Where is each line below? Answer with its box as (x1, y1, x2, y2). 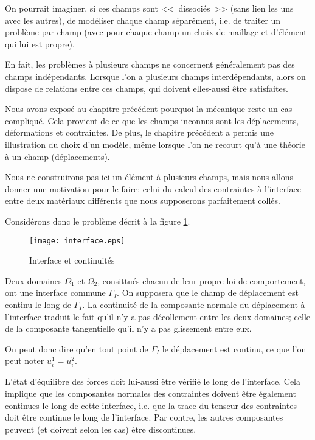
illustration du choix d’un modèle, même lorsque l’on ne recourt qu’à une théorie (5, 138, 305, 150)
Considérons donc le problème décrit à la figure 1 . (5, 214, 190, 227)
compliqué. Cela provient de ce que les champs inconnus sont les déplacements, (5, 114, 299, 127)
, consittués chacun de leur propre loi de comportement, (97, 274, 306, 287)
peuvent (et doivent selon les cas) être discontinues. (5, 422, 196, 435)
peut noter (5, 354, 44, 367)
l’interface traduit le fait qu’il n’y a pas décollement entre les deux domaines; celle (5, 310, 310, 323)
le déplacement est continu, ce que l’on (162, 342, 306, 355)
